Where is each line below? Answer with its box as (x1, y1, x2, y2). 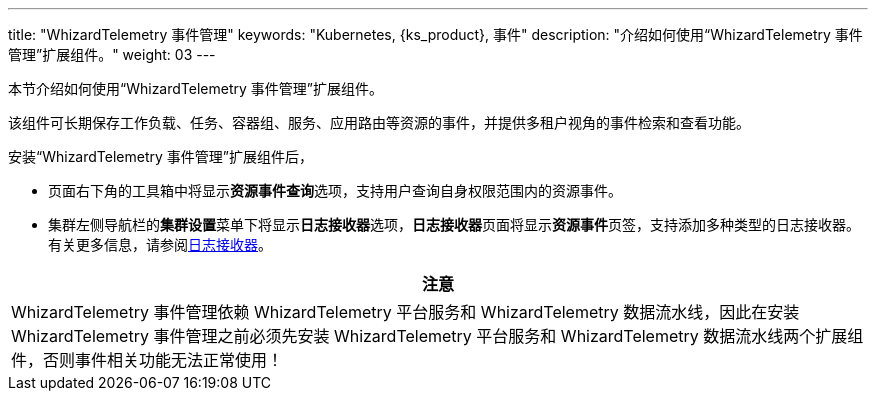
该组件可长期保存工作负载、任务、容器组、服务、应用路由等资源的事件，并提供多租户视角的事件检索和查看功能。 (8, 114, 750, 131)
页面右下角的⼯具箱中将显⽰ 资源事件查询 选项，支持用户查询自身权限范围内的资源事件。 (48, 182, 622, 199)
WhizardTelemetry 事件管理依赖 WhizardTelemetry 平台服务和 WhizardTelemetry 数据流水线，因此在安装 (11, 302, 800, 322)
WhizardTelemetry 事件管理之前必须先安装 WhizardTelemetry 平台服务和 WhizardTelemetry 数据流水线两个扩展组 (11, 326, 864, 346)
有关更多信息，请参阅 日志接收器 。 (48, 236, 272, 253)
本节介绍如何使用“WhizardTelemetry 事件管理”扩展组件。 (8, 80, 383, 97)
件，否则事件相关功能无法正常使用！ (11, 350, 284, 370)
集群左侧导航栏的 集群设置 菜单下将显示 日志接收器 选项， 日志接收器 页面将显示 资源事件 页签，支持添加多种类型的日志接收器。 (48, 216, 860, 233)
